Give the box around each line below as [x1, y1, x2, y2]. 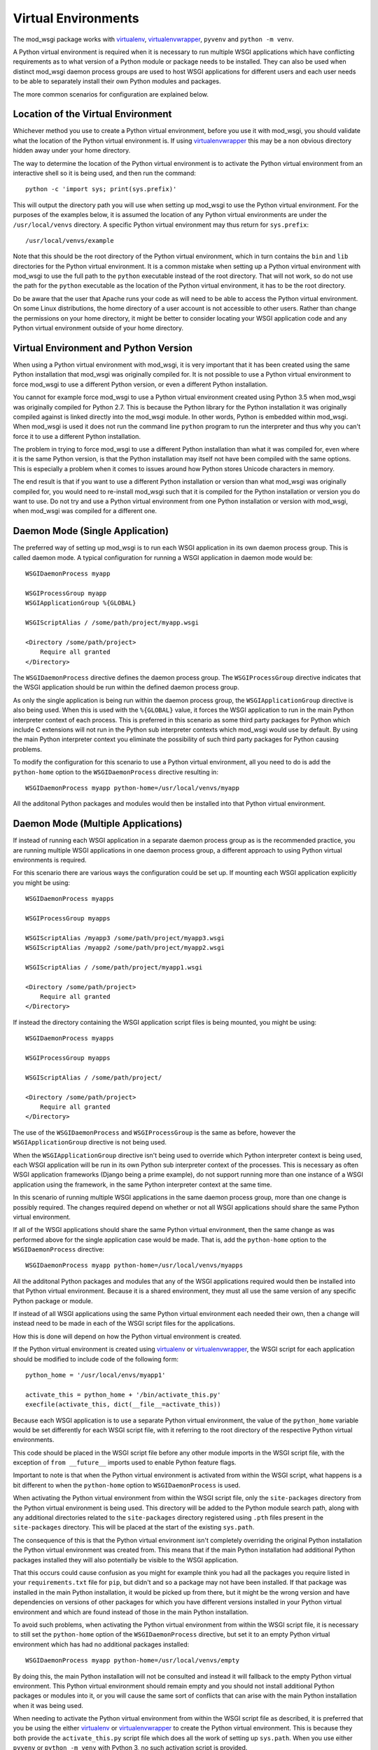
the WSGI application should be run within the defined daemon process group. [13, 683, 239, 692]
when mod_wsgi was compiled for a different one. [13, 507, 157, 515]
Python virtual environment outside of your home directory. [13, 324, 184, 332]
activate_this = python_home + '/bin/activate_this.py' [25, 1390, 221, 1399]
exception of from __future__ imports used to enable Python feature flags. [13, 1458, 237, 1466]
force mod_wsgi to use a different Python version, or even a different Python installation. [13, 380, 268, 388]
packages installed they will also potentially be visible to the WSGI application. [13, 1555, 239, 1564]
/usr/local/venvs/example [25, 237, 115, 244]
